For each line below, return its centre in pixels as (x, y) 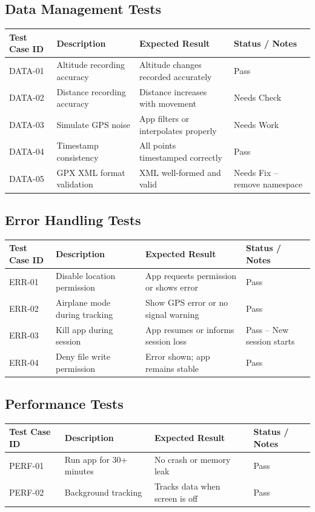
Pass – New (267, 329)
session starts (270, 341)
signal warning (172, 314)
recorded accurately (175, 76)
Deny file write (83, 356)
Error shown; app (178, 356)
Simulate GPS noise (93, 124)
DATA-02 (27, 97)
